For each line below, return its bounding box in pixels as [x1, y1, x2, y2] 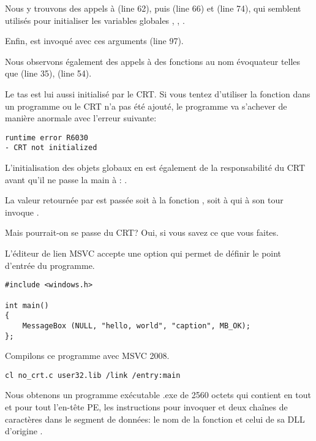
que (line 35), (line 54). [5, 67, 92, 80]
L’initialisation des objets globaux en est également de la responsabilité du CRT [5, 161, 306, 174]
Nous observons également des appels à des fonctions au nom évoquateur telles [5, 55, 301, 67]
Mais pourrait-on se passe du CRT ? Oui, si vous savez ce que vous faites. [5, 226, 279, 239]
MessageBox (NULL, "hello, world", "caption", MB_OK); [22, 321, 250, 330]
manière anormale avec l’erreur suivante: [5, 111, 157, 124]
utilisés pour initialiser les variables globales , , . [5, 13, 185, 26]
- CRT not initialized [5, 143, 97, 153]
